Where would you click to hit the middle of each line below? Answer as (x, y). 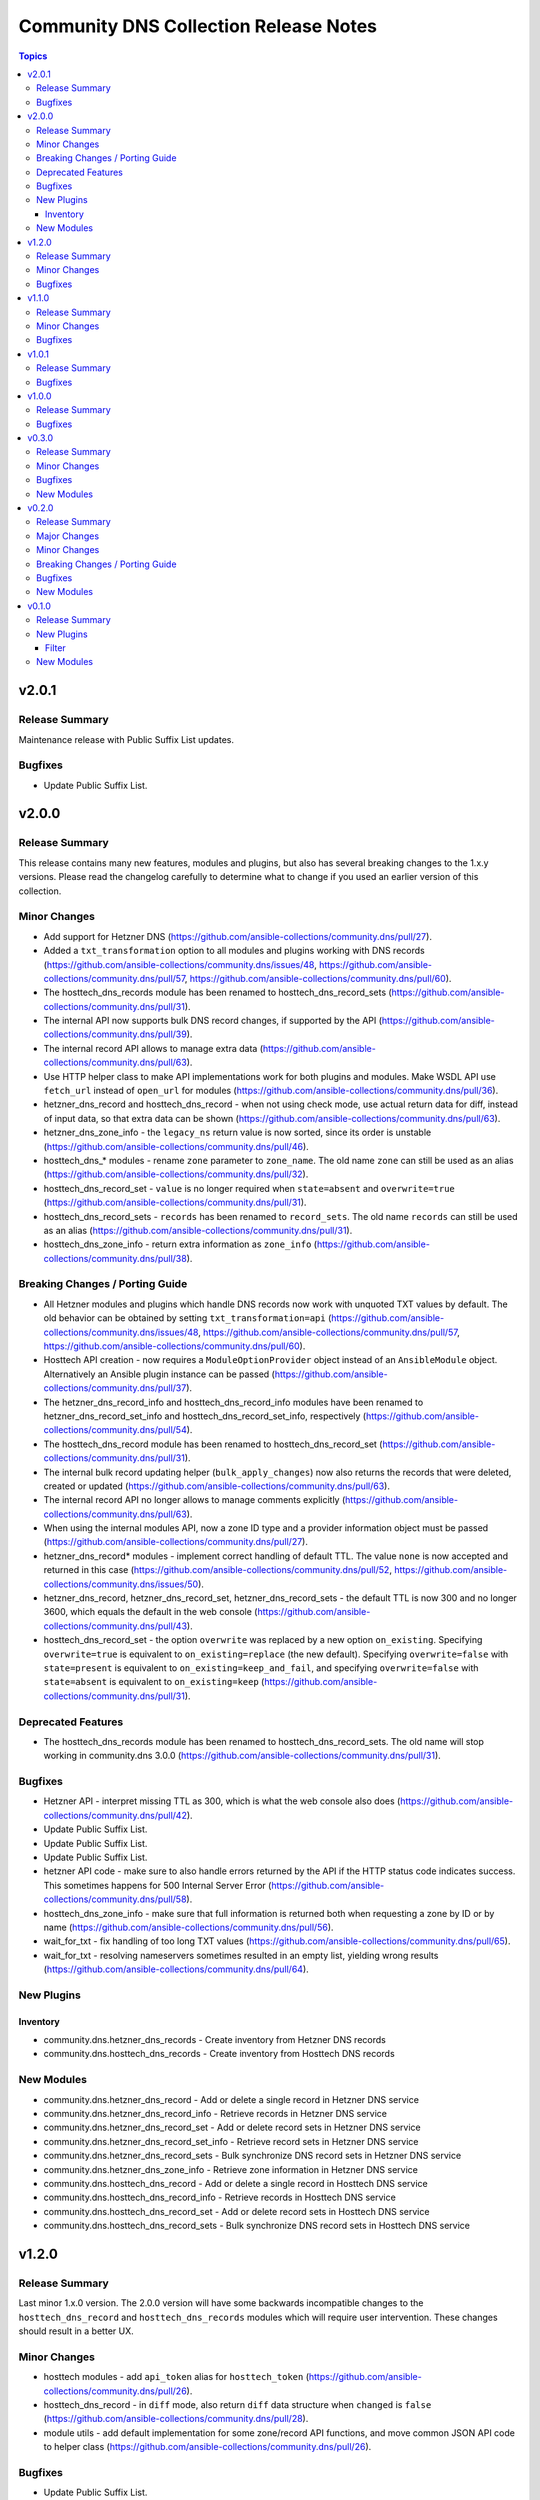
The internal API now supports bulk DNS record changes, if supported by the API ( (213, 1021)
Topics (33, 56)
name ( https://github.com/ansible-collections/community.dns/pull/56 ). (188, 1927)
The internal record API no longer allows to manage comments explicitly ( (194, 1500)
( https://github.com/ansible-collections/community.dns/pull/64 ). (176, 1969)
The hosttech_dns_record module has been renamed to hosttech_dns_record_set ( (213, 1444)
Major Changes (68, 536)
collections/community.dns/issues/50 (121, 1584)
